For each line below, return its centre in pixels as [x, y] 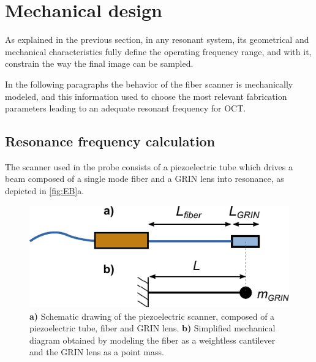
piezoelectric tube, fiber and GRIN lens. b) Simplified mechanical [152, 328]
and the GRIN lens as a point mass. [97, 352]
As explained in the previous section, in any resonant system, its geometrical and [157, 40]
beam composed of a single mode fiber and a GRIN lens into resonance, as [145, 179]
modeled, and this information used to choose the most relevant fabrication [146, 96]
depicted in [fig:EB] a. [45, 191]
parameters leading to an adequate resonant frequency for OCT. [126, 108]
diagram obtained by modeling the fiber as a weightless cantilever [152, 340]
